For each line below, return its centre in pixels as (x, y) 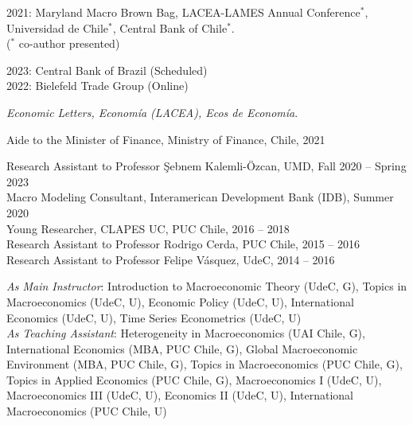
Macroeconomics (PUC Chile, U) (87, 411)
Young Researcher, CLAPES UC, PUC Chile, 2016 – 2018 (148, 228)
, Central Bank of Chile (170, 27)
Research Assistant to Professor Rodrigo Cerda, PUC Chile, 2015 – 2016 (183, 244)
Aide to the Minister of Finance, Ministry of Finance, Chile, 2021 (166, 139)
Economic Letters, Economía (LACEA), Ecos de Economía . (152, 112)
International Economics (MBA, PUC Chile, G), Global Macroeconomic (182, 348)
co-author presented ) (69, 43)
